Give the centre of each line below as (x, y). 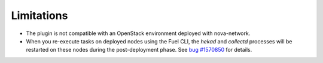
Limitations (39, 15)
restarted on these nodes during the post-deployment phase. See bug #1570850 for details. (139, 50)
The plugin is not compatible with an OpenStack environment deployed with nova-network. (138, 33)
